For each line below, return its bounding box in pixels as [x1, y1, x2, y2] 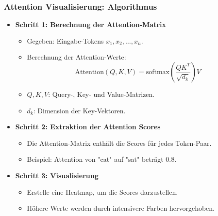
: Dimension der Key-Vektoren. [33, 105, 126, 115]
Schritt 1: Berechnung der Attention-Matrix [15, 19, 167, 30]
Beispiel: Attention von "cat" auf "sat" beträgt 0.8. [27, 154, 177, 164]
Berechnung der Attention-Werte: [27, 52, 126, 62]
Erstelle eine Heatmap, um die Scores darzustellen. [27, 186, 178, 197]
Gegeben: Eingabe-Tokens [27, 35, 104, 46]
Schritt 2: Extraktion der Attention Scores [15, 122, 161, 132]
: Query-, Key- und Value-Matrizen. [48, 89, 155, 99]
